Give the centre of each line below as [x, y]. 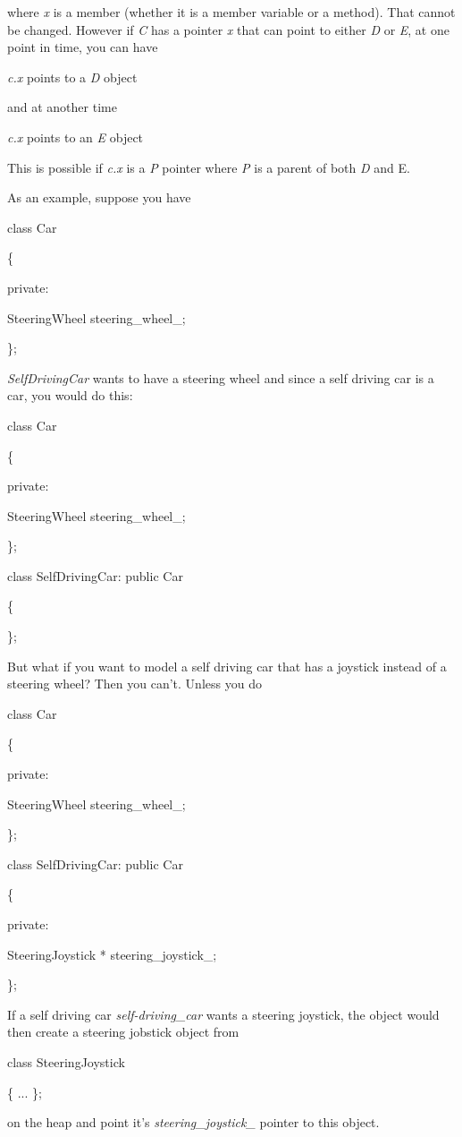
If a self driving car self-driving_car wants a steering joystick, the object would [223, 1014]
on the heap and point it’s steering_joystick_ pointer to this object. [193, 1122]
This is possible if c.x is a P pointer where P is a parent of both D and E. [209, 167]
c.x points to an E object [76, 137]
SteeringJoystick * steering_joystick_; [112, 954]
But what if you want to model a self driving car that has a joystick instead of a [227, 666]
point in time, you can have [83, 47]
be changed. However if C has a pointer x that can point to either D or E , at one [228, 29]
